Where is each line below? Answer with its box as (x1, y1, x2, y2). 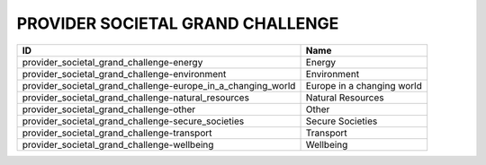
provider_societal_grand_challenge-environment (22, 67, 227, 80)
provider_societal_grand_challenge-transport (22, 126, 212, 139)
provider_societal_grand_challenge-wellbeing (22, 138, 214, 151)
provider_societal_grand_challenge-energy (22, 56, 203, 68)
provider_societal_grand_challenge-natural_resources (22, 91, 249, 103)
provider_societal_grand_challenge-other (22, 103, 196, 116)
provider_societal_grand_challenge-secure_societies (22, 115, 245, 127)
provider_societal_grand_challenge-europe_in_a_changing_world (22, 79, 296, 91)
